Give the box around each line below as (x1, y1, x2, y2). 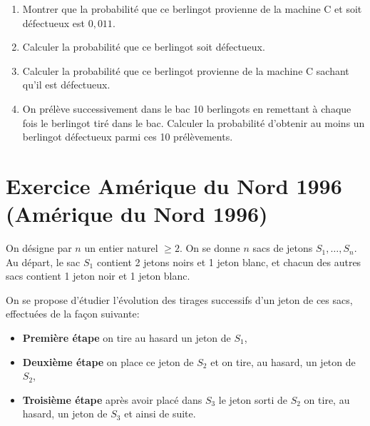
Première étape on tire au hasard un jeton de (22, 330, 231, 345)
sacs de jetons (252, 240, 313, 255)
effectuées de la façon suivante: (6, 306, 140, 321)
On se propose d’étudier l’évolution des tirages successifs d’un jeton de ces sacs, (6, 292, 353, 307)
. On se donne (179, 240, 240, 255)
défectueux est (22, 15, 85, 30)
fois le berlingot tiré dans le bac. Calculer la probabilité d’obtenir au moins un (22, 115, 365, 130)
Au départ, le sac (6, 254, 81, 269)
